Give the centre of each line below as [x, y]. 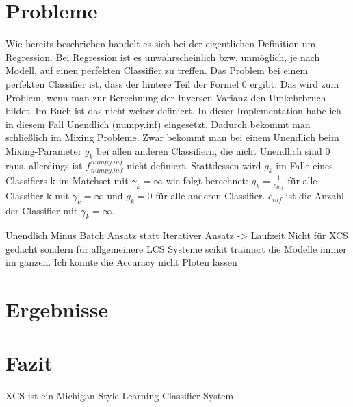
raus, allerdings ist [44, 165]
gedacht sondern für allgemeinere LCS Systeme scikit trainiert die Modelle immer [176, 248]
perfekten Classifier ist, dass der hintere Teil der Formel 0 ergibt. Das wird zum [172, 83]
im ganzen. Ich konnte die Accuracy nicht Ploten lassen [121, 262]
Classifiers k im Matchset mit [67, 180]
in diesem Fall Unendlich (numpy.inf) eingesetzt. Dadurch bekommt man [158, 124]
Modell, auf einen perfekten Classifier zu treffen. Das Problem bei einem [157, 70]
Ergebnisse [57, 309]
